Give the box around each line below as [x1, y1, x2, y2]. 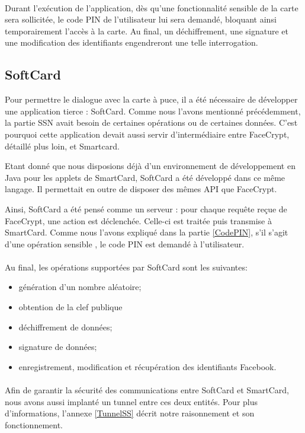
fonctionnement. [5, 418, 63, 431]
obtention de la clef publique [18, 301, 123, 313]
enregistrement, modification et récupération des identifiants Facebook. [18, 360, 277, 372]
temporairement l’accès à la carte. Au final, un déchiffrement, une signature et [5, 24, 289, 37]
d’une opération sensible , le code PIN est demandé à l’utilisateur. [5, 237, 245, 250]
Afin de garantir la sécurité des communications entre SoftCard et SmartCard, [5, 384, 290, 396]
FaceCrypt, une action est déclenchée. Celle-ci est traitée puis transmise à [5, 214, 272, 227]
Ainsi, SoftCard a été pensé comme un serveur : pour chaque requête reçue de [5, 202, 287, 215]
